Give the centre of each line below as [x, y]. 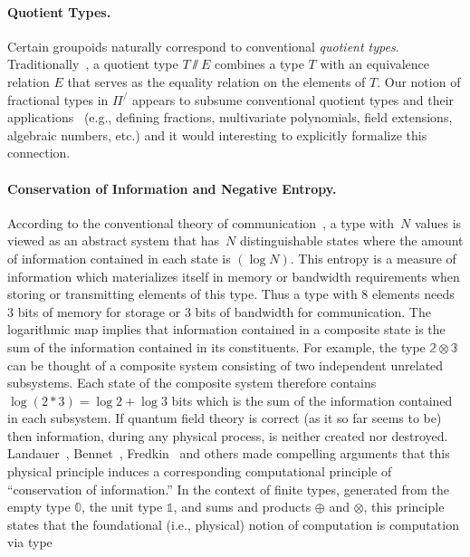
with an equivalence [374, 64]
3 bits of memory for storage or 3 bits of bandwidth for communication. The [219, 311]
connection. [39, 153]
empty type [39, 507]
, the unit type [122, 507]
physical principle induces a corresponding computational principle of [200, 471]
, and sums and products [242, 507]
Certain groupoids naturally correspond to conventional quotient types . [203, 46]
